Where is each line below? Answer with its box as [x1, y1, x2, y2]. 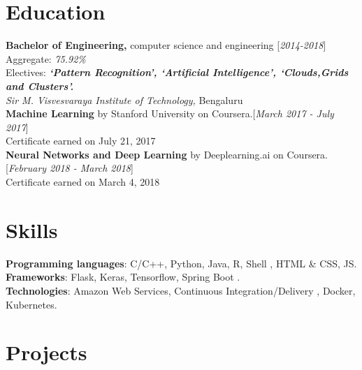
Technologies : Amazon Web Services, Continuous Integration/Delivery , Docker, [6, 283, 356, 297]
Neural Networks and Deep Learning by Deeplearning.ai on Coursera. [6, 147, 328, 161]
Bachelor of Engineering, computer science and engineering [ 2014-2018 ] [6, 38, 326, 52]
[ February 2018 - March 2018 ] [6, 161, 133, 175]
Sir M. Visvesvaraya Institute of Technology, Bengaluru [6, 92, 243, 107]
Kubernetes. [6, 297, 57, 311]
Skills [6, 215, 58, 244]
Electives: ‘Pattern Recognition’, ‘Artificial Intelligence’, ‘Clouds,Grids [6, 65, 349, 80]
